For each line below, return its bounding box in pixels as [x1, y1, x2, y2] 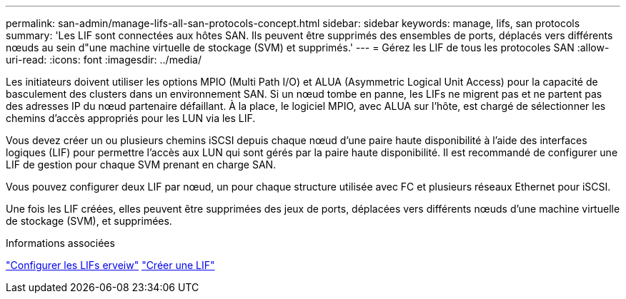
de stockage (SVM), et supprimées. [6, 215, 172, 227]
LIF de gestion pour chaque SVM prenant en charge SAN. [6, 158, 277, 171]
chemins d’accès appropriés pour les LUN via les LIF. [6, 112, 256, 124]
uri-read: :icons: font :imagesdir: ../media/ [6, 54, 202, 66]
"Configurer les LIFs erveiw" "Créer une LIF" [6, 259, 215, 271]
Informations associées [6, 237, 115, 249]
